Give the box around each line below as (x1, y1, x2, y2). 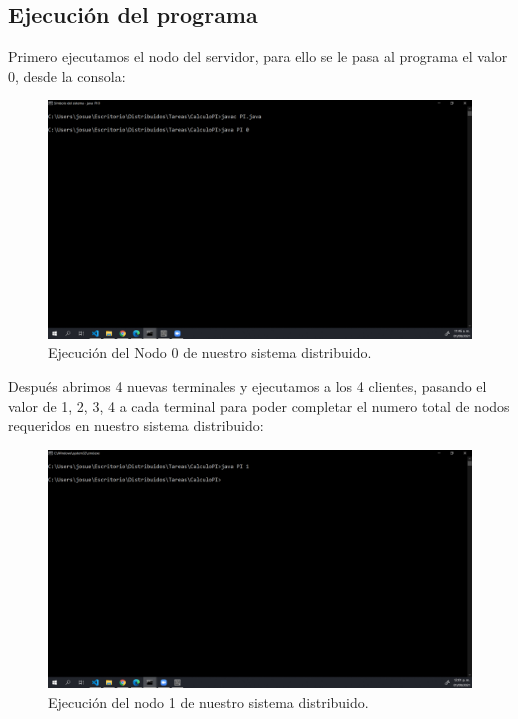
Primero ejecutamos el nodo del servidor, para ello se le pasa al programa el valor (8, 46, 508, 67)
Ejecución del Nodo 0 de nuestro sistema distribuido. (48, 342, 372, 363)
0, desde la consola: (8, 65, 126, 86)
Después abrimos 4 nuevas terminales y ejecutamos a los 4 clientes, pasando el (8, 376, 487, 397)
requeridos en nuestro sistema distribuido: (8, 415, 264, 436)
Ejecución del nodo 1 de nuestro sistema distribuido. (48, 691, 369, 712)
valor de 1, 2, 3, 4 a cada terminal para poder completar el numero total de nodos (8, 395, 510, 416)
